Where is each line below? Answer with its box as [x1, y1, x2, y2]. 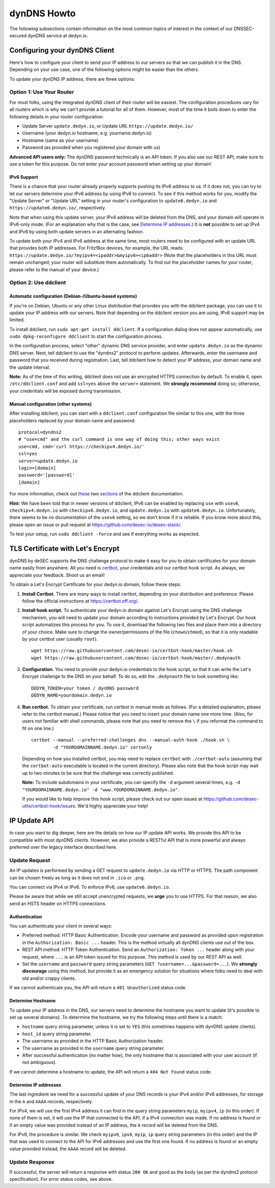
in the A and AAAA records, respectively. [9, 1098, 93, 1104]
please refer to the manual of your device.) [9, 266, 99, 273]
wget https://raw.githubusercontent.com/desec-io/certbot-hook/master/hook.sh [31, 648, 233, 654]
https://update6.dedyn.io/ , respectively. [9, 205, 106, 211]
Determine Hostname [9, 997, 56, 1004]
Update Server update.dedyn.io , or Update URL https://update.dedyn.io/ [22, 123, 194, 129]
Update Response [9, 1158, 54, 1166]
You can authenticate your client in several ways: [9, 923, 112, 929]
